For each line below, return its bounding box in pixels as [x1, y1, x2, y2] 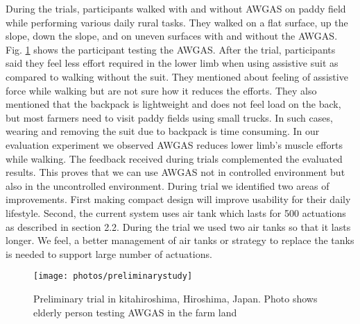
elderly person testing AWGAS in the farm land [33, 305, 237, 319]
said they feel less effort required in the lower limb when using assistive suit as [6, 56, 338, 70]
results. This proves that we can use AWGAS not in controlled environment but [6, 165, 345, 179]
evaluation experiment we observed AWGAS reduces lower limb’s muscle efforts [6, 137, 343, 152]
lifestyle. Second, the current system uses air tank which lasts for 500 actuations [6, 205, 346, 220]
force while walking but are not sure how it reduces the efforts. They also [6, 83, 317, 97]
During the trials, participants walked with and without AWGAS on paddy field [6, 1, 346, 15]
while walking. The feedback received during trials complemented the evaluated [6, 151, 343, 165]
